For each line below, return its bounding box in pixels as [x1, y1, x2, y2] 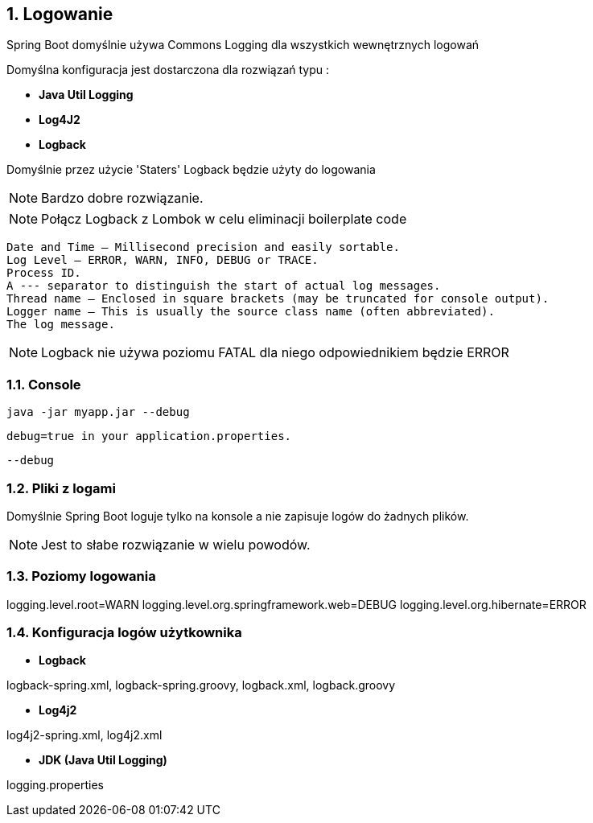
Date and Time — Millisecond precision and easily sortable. [6, 241, 400, 254]
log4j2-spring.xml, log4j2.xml [6, 728, 163, 743]
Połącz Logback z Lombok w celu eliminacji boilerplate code [41, 211, 407, 228]
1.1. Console [6, 376, 81, 393]
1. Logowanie [6, 4, 113, 24]
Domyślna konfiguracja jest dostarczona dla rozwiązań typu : [6, 63, 329, 77]
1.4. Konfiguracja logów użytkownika [6, 624, 242, 641]
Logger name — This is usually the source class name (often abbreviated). [6, 305, 495, 319]
